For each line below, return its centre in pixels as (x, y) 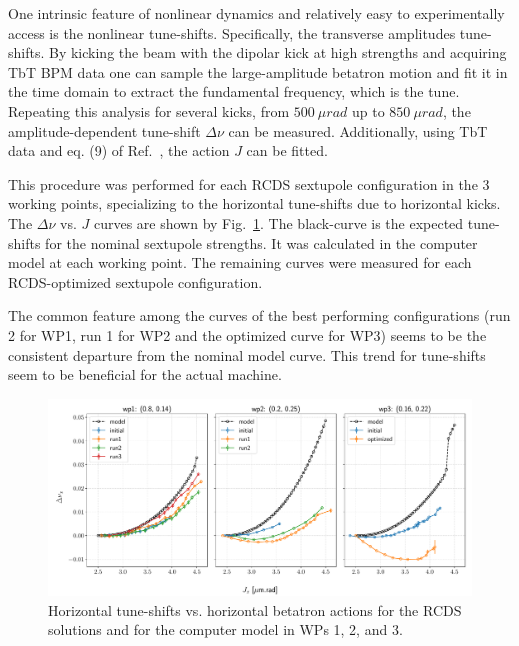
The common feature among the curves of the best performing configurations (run (259, 315)
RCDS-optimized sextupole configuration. (135, 281)
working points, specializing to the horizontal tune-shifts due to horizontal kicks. (254, 203)
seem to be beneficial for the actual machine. (145, 374)
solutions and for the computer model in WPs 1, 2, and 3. (225, 629)
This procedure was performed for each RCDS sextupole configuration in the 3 (249, 183)
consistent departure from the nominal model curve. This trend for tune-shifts (247, 354)
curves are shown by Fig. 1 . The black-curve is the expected (278, 222)
